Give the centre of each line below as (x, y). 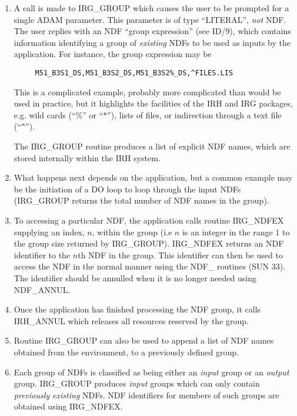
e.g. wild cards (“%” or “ (59, 114)
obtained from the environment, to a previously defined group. (126, 352)
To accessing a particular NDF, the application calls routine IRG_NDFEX (149, 220)
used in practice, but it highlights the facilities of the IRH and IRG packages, (153, 103)
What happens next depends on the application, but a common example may (153, 177)
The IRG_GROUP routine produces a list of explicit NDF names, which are (152, 146)
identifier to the (42, 254)
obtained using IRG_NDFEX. (68, 406)
